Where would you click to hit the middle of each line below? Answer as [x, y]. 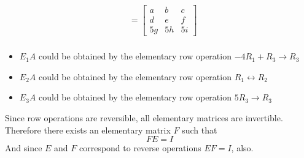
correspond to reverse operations [140, 148]
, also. [242, 148]
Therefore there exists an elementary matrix [88, 130]
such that [200, 130]
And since [24, 148]
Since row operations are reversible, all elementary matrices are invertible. [144, 117]
